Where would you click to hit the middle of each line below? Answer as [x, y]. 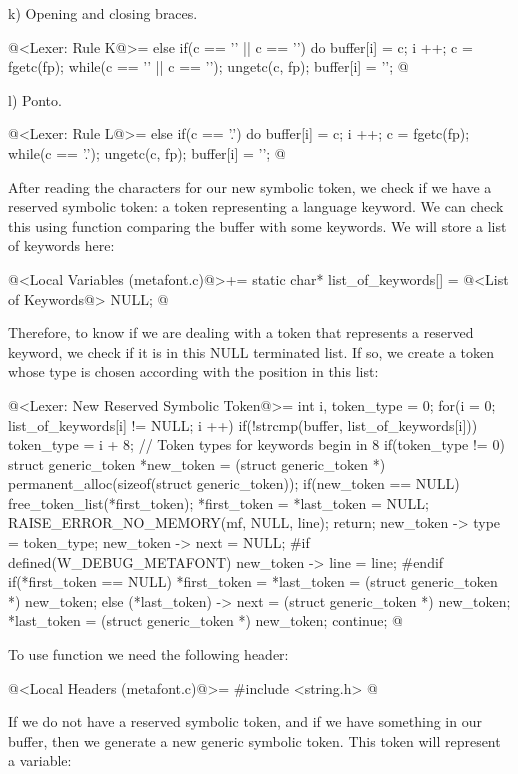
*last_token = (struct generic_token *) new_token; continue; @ [205, 620]
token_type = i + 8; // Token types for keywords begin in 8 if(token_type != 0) [256, 444]
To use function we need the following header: [148, 654]
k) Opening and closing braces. [103, 13]
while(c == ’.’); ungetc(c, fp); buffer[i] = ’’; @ [147, 152]
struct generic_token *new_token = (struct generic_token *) [197, 463]
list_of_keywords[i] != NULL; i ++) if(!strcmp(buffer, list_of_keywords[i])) [243, 424]
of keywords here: [61, 245]
